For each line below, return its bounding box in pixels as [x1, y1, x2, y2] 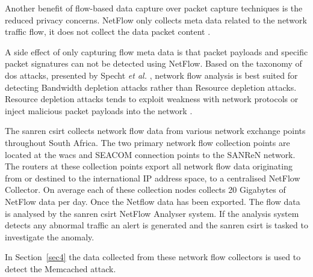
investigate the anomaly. [5, 230, 95, 243]
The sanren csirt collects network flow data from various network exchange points [5, 124, 306, 137]
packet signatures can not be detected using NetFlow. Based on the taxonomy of [5, 57, 302, 70]
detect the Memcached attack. [5, 262, 116, 275]
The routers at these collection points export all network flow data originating [5, 160, 293, 172]
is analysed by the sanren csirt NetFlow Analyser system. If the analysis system [5, 207, 299, 219]
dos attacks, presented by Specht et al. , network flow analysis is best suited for [5, 68, 298, 81]
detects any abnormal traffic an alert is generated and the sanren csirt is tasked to [5, 219, 308, 231]
